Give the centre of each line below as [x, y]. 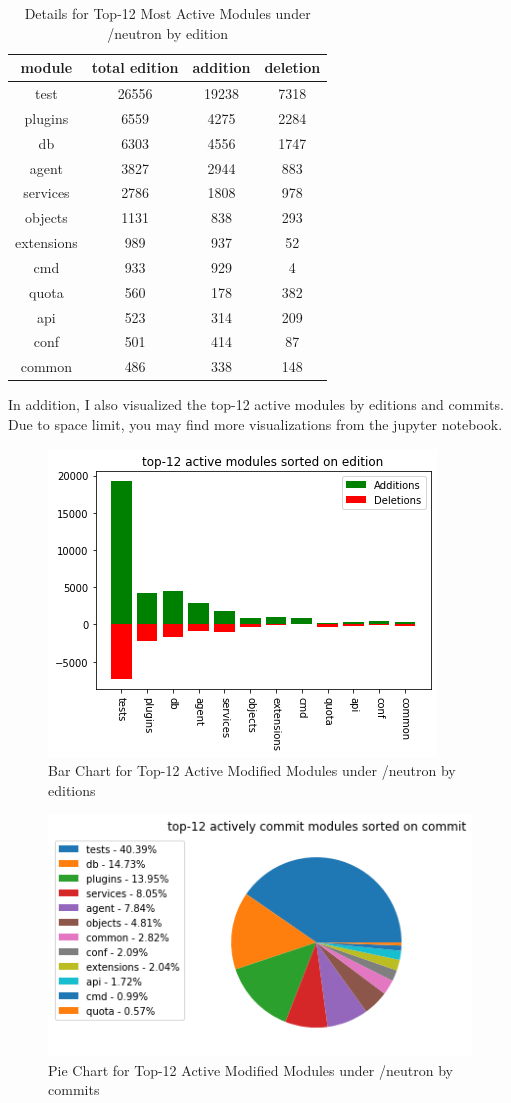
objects [46, 217]
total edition [135, 67]
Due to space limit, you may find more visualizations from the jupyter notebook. [255, 424]
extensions [46, 242]
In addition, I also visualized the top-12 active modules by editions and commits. [256, 404]
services [46, 192]
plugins [46, 117]
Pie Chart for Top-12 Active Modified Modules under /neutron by [250, 1069]
